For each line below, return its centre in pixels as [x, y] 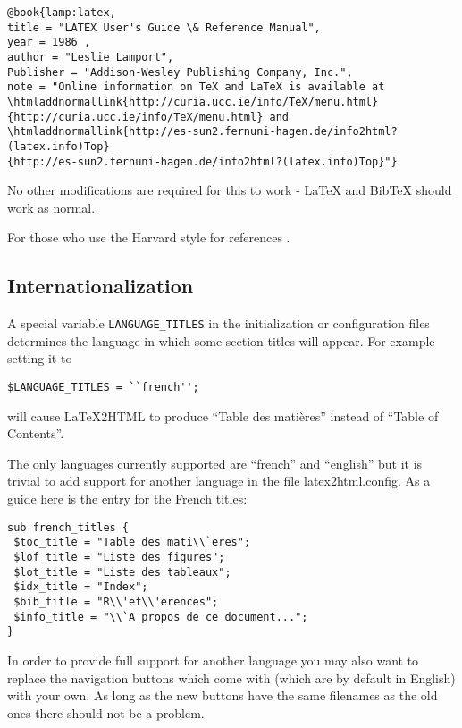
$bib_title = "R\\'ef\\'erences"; [116, 601]
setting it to [40, 358]
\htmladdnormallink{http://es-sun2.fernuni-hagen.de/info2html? [202, 132]
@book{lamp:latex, [62, 13]
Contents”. [36, 433]
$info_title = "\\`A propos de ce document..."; [161, 617]
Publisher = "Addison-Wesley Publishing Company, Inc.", [180, 72]
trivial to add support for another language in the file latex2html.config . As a [219, 481]
